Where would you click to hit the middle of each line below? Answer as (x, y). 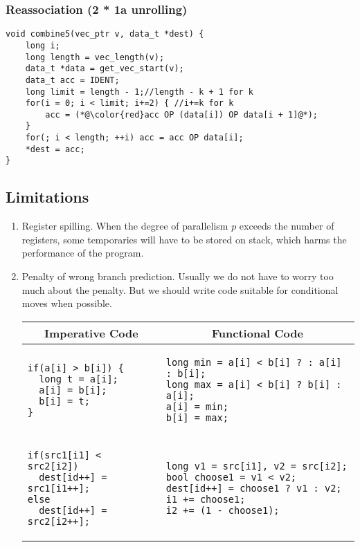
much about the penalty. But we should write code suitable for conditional (180, 289)
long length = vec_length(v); (95, 57)
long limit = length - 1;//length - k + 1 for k (139, 92)
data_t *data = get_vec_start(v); (105, 69)
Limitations (47, 197)
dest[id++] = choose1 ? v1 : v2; (254, 488)
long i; (43, 45)
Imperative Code (91, 333)
